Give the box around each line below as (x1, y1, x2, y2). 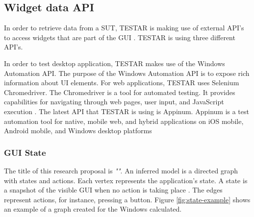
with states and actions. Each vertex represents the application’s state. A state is (4, 175, 248, 185)
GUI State (4, 146, 46, 158)
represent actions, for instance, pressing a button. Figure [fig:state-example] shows (4, 194, 251, 204)
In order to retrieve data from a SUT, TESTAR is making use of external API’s (4, 23, 244, 33)
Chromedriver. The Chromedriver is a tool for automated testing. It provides (4, 87, 235, 97)
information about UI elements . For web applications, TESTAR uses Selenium (4, 77, 239, 88)
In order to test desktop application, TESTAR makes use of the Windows (4, 58, 225, 68)
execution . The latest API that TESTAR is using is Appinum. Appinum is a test (4, 106, 249, 116)
